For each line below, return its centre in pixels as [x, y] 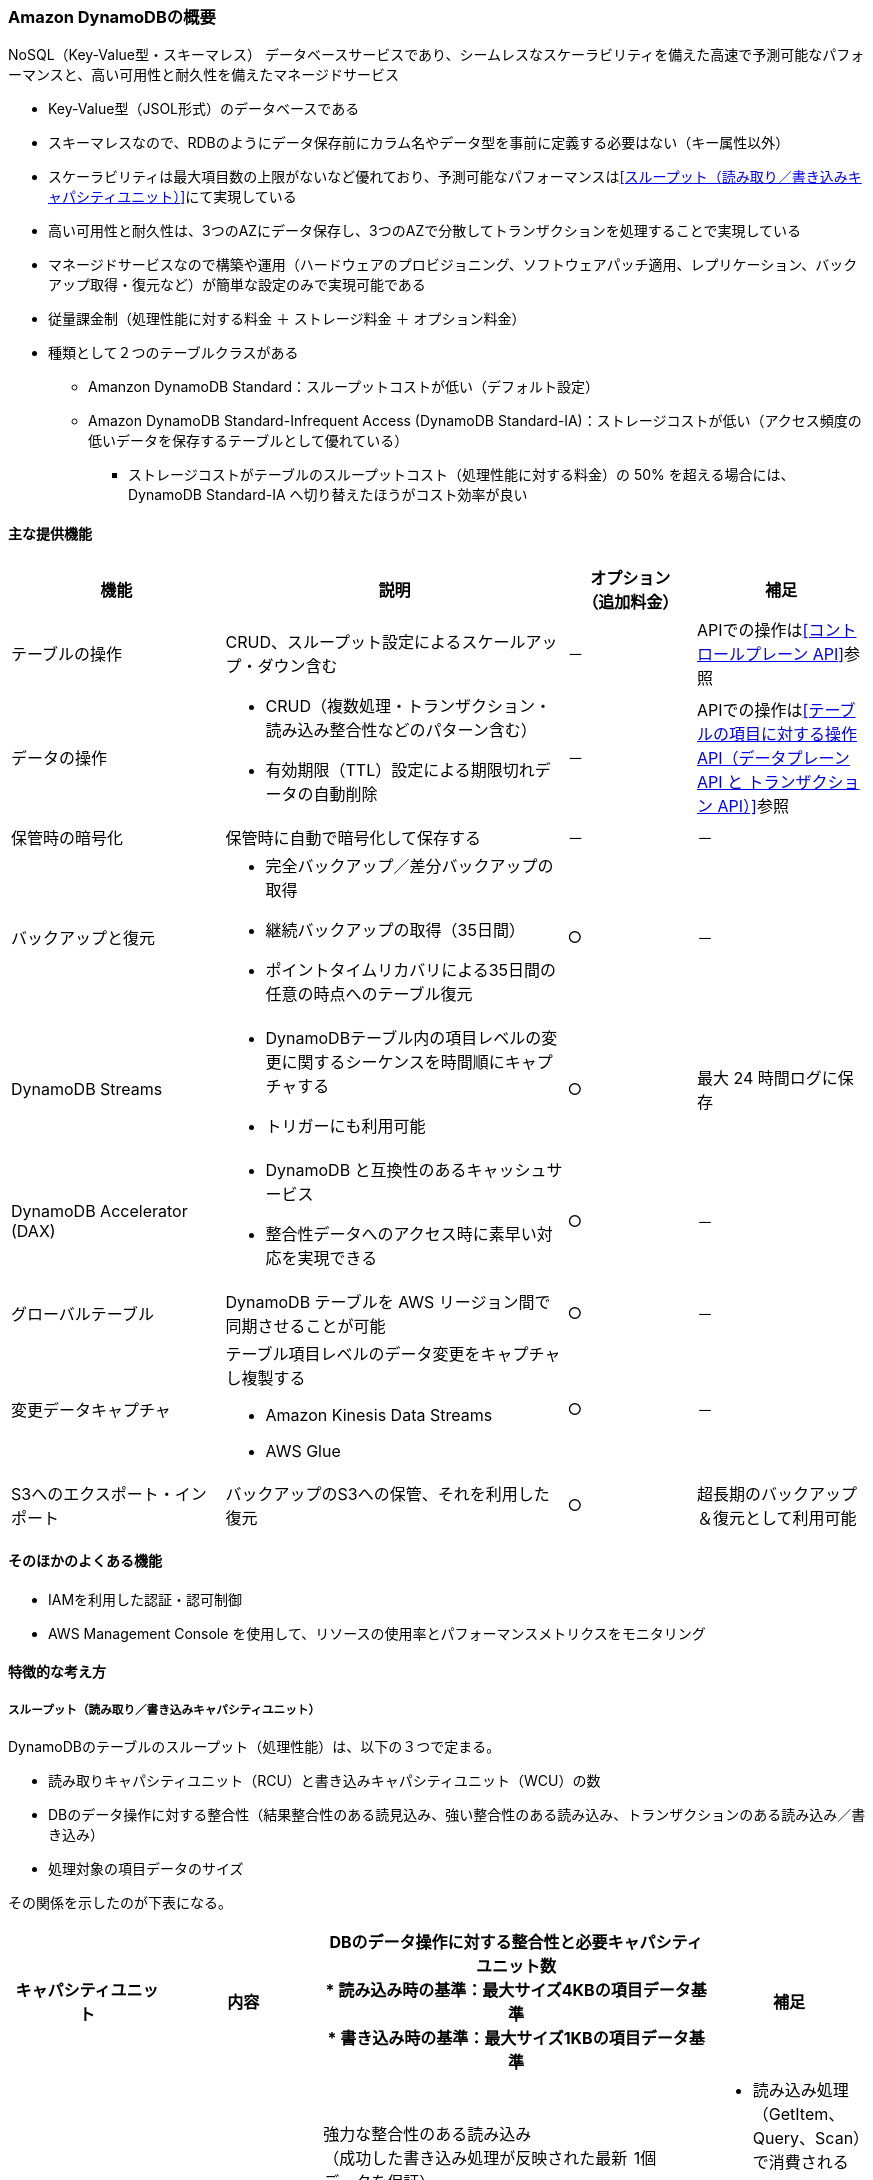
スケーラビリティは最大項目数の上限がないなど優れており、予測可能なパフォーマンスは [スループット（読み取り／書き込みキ [455, 177]
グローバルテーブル [82, 1313]
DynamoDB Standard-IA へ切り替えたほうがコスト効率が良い [328, 495]
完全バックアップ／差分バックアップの [409, 865]
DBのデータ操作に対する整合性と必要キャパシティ [516, 1942]
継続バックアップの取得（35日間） [395, 929]
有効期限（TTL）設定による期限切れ [400, 769]
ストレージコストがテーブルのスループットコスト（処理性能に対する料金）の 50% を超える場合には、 [461, 475]
